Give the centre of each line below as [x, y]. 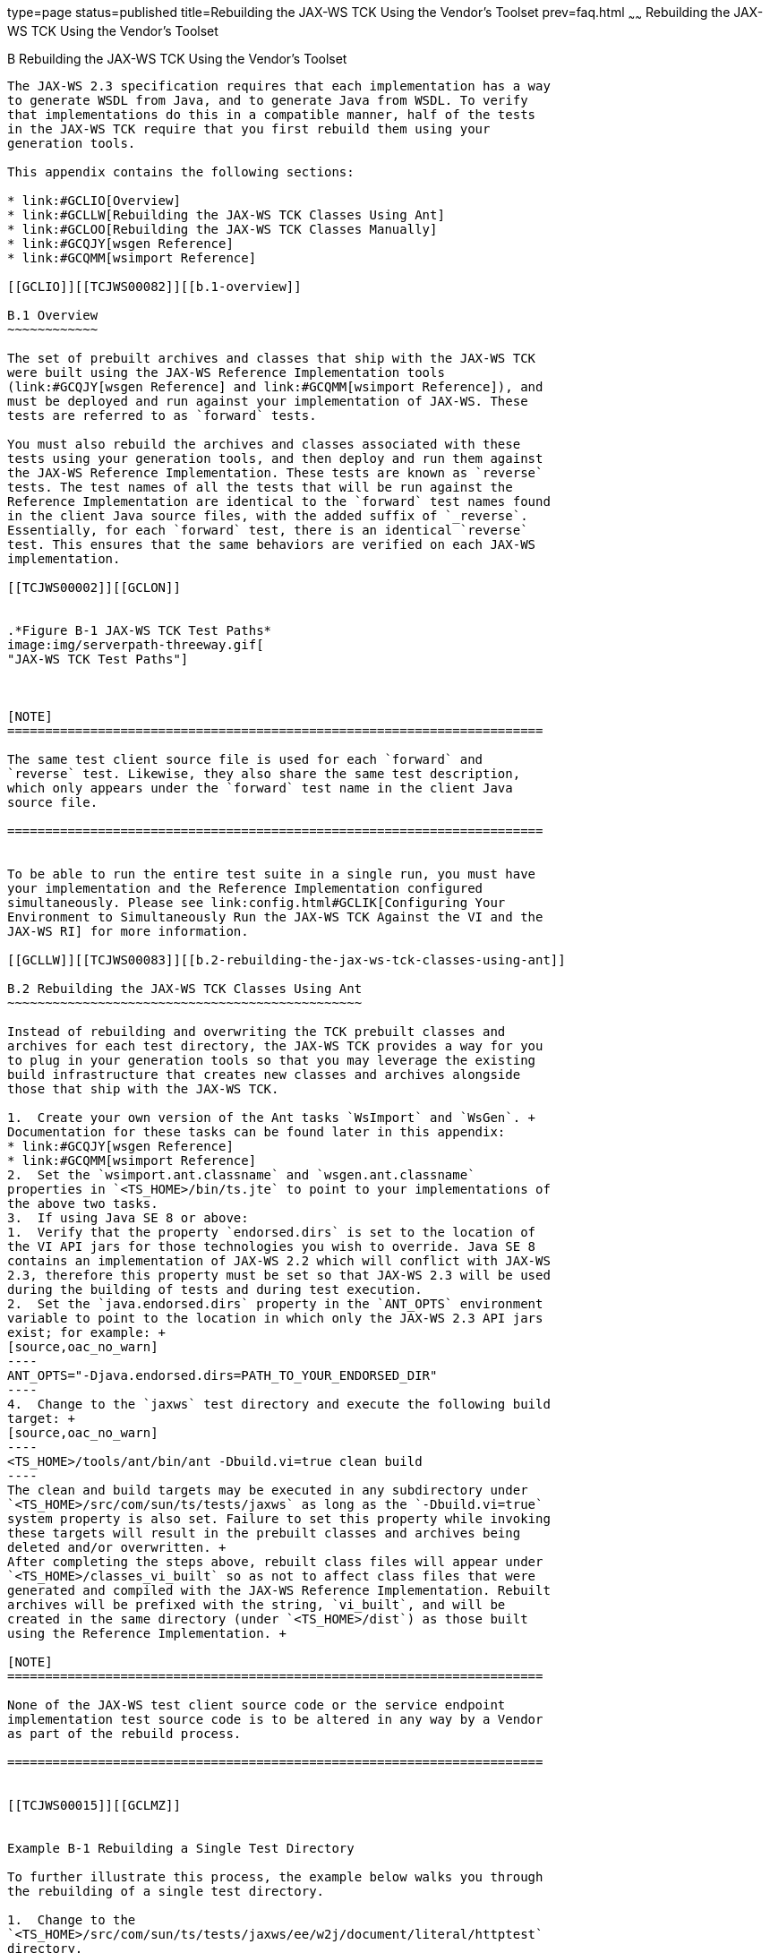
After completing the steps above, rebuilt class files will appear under [275, 1561]
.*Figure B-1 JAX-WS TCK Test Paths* [140, 630]
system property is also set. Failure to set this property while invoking [279, 1518]
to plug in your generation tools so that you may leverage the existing [272, 1060]
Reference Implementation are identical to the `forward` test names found [279, 501]
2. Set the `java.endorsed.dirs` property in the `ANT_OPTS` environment [275, 1303]
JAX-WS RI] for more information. [128, 931]
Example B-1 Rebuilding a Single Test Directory [181, 1848]
